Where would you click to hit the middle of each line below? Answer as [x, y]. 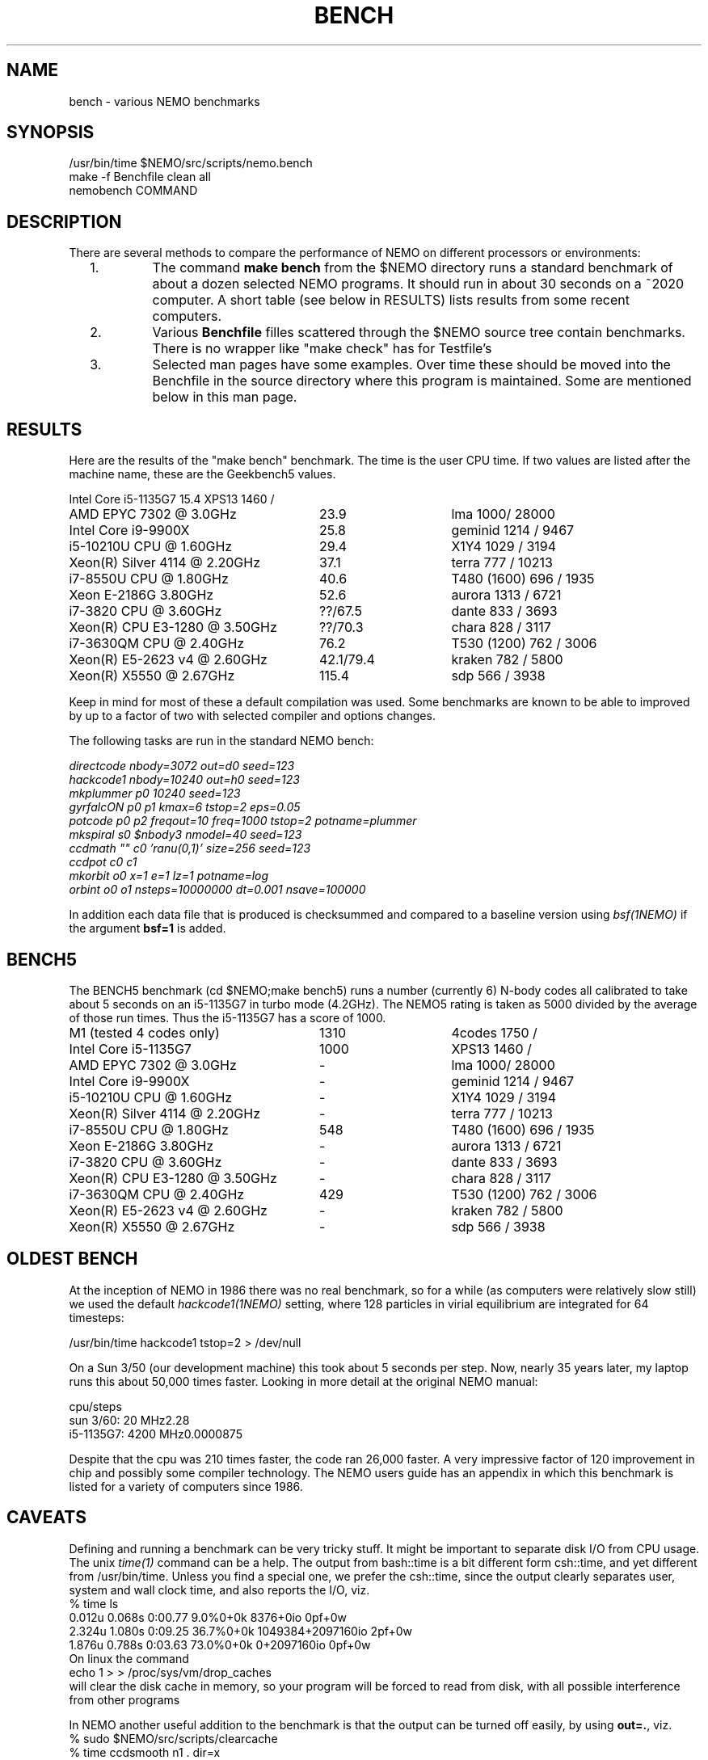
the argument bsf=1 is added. [147, 928]
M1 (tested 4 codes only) [144, 1032]
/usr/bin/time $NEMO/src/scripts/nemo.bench [191, 163]
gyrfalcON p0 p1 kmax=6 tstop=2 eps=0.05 [185, 807]
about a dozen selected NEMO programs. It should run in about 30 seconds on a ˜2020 [418, 284]
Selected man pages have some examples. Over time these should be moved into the [411, 365]
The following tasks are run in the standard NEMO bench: [221, 741]
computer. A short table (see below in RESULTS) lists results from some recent [391, 300]
